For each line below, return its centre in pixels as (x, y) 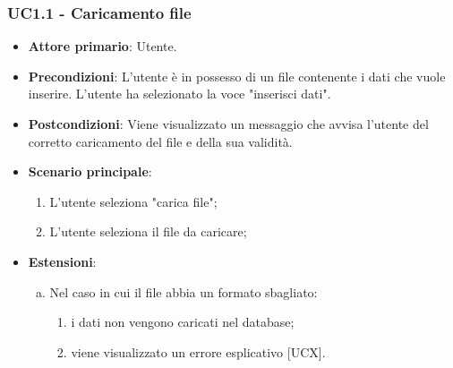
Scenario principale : (90, 171)
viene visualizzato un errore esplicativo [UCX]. (198, 351)
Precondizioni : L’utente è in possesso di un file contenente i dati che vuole (237, 76)
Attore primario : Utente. (103, 46)
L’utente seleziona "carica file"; (133, 201)
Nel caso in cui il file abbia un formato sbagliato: (184, 291)
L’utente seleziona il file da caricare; (148, 231)
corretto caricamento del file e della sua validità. (160, 141)
